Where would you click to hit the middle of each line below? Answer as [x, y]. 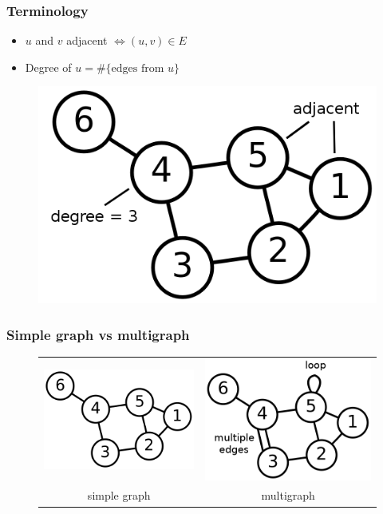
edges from [138, 68]
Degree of [48, 67]
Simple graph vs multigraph [98, 334]
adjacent [87, 40]
